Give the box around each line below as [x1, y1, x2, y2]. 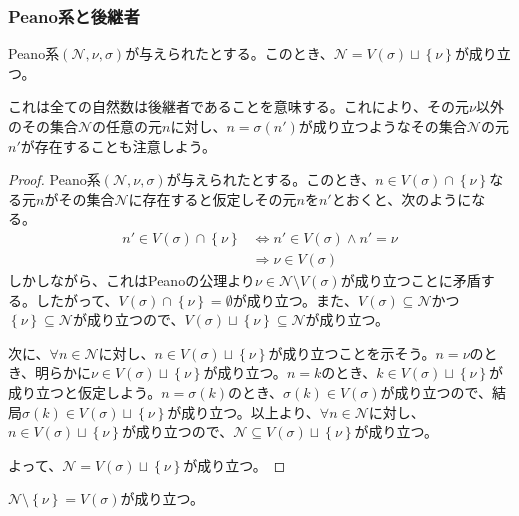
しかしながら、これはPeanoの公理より [8, 270, 255, 291]
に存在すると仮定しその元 [128, 188, 297, 209]
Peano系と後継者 [8, 3, 140, 28]
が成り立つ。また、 [232, 289, 359, 310]
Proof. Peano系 [8, 169, 101, 190]
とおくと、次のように [331, 188, 472, 209]
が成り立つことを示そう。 [268, 342, 436, 363]
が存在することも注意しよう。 [20, 135, 216, 156]
